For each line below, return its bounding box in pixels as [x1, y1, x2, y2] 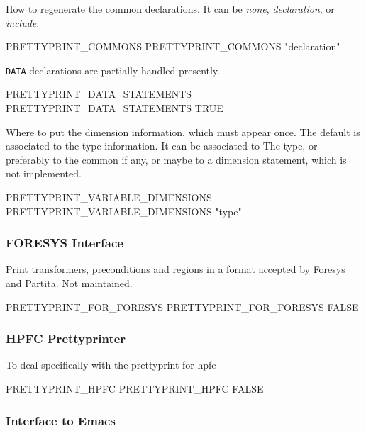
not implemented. [6, 166, 82, 181]
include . [6, 15, 40, 30]
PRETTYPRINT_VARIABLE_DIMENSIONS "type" [6, 203, 242, 218]
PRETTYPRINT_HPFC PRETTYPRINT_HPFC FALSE [6, 381, 264, 396]
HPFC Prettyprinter [6, 330, 126, 347]
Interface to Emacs [6, 411, 116, 429]
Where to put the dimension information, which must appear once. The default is [6, 124, 360, 139]
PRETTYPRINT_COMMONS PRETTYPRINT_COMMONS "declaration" [6, 39, 340, 54]
